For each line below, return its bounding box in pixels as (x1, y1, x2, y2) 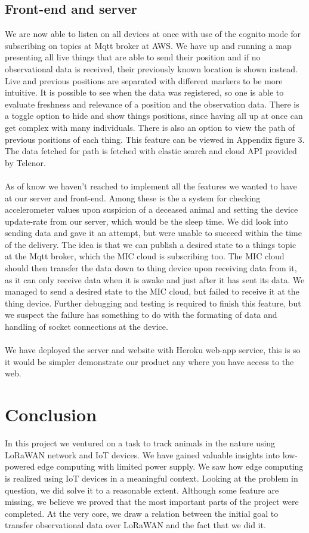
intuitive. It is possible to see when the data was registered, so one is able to (5, 86, 284, 99)
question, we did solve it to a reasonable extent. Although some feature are (5, 483, 279, 496)
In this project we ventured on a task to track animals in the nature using (5, 437, 276, 449)
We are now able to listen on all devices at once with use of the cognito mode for (5, 27, 301, 40)
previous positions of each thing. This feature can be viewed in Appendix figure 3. (5, 133, 305, 145)
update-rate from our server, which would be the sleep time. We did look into (5, 215, 288, 227)
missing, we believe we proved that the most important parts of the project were (5, 495, 299, 508)
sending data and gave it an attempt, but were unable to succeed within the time (5, 226, 302, 239)
